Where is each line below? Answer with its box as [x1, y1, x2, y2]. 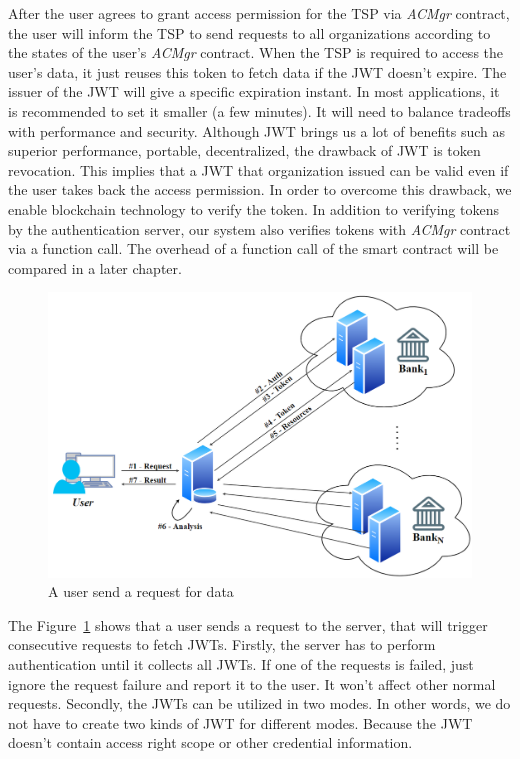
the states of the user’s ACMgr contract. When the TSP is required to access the [8, 42, 504, 63]
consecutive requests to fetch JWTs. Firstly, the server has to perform [8, 634, 436, 655]
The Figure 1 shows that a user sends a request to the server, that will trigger [8, 614, 488, 635]
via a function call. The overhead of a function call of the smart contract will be [8, 238, 499, 259]
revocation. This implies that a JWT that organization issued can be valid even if [8, 159, 509, 180]
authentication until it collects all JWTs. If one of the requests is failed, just [8, 653, 474, 674]
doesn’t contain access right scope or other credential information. [8, 732, 413, 753]
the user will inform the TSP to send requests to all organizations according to [8, 22, 491, 43]
